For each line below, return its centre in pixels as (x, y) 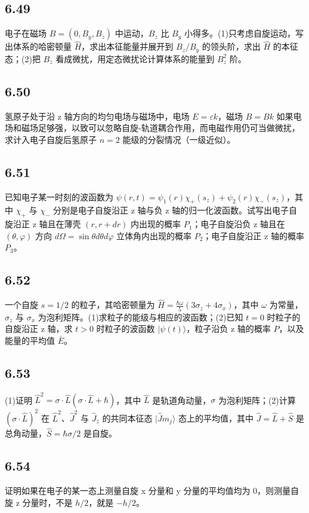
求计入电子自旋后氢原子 (51, 139)
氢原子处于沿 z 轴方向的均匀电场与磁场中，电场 (97, 116)
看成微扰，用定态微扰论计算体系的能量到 (135, 58)
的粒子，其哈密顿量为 (113, 305)
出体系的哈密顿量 (38, 46)
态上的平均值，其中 (216, 418)
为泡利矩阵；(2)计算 (257, 400)
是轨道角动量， (182, 400)
